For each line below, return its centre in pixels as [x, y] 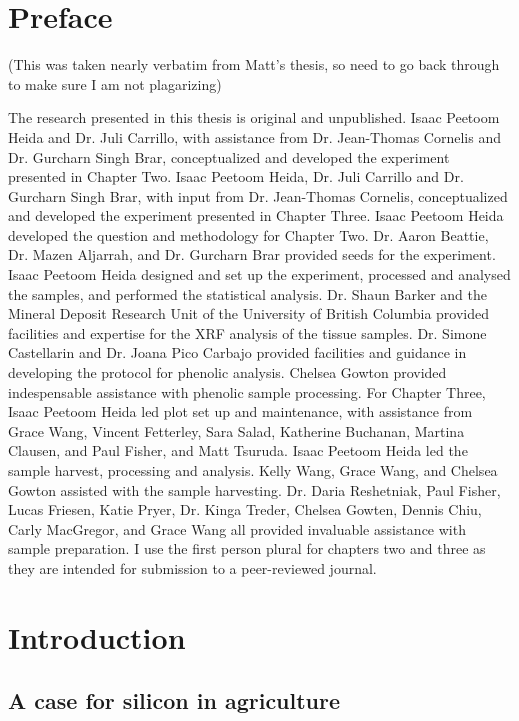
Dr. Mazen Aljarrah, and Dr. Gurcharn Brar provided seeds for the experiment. [252, 254]
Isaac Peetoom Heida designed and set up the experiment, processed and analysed [259, 274]
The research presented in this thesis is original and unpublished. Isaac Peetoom [254, 117]
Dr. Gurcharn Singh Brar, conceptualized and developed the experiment [229, 156]
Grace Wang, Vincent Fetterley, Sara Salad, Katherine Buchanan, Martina [236, 430]
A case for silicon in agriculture [174, 700]
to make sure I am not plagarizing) [115, 83]
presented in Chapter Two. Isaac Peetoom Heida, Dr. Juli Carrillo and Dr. [236, 176]
